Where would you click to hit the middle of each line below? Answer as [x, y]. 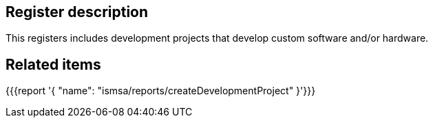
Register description [77, 12]
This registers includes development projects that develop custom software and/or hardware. [217, 38]
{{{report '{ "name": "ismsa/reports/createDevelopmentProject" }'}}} [161, 91]
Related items [53, 64]
